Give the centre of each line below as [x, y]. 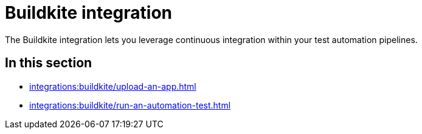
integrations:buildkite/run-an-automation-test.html [130, 105]
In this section [49, 63]
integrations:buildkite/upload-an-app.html [113, 86]
